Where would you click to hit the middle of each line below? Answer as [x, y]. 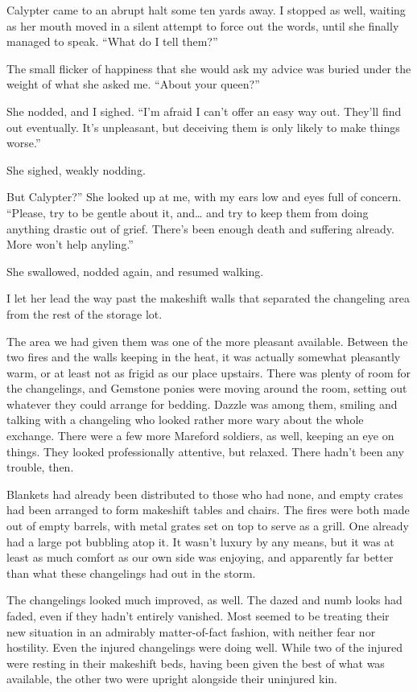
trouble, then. [40, 467]
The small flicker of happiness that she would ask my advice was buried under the [209, 68]
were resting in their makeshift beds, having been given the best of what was [196, 663]
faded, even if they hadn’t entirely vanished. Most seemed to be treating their [198, 616]
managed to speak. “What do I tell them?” [112, 41]
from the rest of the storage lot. [85, 313]
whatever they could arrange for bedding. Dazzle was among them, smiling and [202, 404]
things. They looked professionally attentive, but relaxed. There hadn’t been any [205, 451]
